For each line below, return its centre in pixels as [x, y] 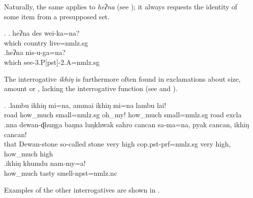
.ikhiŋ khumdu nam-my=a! [45, 163]
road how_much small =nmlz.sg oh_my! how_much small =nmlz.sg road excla [123, 115]
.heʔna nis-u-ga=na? [35, 52]
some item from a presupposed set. [57, 16]
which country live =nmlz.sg [46, 42]
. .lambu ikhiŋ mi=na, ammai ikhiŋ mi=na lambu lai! [85, 105]
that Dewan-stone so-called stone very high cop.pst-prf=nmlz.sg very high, [117, 144]
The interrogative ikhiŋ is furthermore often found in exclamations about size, [122, 78]
